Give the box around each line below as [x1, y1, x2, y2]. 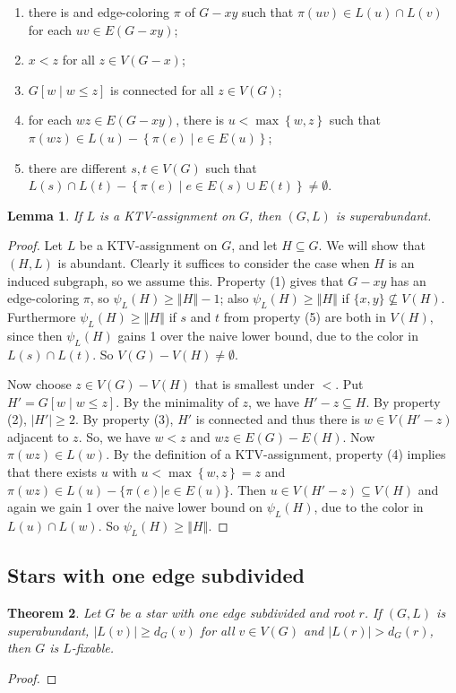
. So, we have [78, 427, 151, 446]
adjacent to [7, 427, 69, 446]
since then [7, 325, 63, 344]
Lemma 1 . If [7, 205, 82, 224]
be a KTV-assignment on [79, 236, 218, 255]
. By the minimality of [116, 392, 238, 411]
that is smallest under [194, 375, 314, 394]
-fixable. [71, 638, 115, 657]
